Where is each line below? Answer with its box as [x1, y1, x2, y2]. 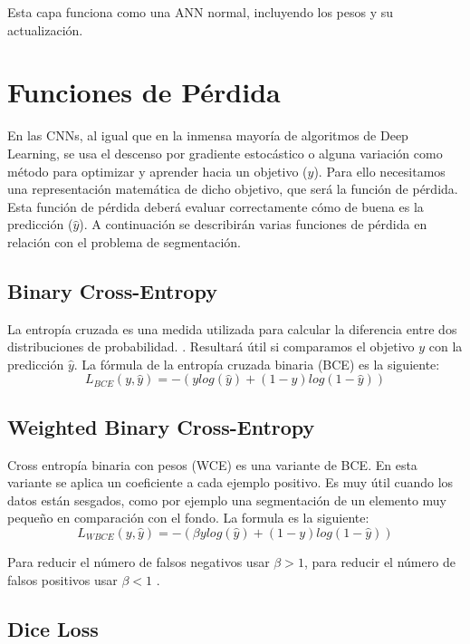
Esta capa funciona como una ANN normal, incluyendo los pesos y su [7, 3, 394, 21]
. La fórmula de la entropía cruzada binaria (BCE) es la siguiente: [73, 354, 440, 373]
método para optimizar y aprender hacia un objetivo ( [7, 161, 308, 180]
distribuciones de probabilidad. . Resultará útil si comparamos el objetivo [7, 337, 415, 356]
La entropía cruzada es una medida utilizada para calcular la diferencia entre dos [7, 319, 457, 338]
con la [428, 337, 463, 356]
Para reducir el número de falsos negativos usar [7, 553, 270, 572]
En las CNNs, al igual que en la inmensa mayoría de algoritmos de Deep [7, 126, 408, 145]
